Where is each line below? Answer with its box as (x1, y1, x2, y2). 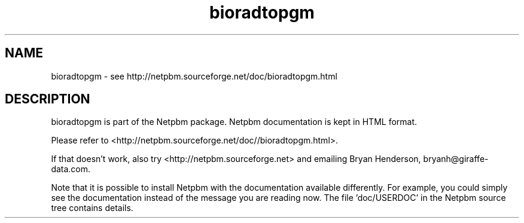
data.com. (51, 164, 91, 175)
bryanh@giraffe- (423, 154, 489, 164)
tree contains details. (51, 203, 133, 213)
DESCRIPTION (5, 91, 90, 107)
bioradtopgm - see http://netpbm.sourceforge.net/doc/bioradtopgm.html (51, 71, 337, 81)
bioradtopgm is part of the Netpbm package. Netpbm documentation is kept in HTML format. (51, 117, 418, 127)
